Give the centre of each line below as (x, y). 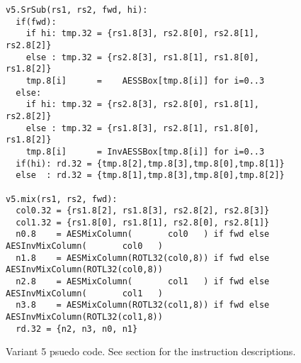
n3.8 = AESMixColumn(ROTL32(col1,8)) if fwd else (143, 305)
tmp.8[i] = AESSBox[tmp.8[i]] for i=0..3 (145, 80)
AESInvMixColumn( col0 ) (84, 246)
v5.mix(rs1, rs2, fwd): (62, 199)
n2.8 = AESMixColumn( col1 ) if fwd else (143, 282)
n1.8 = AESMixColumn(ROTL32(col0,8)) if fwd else (143, 258)
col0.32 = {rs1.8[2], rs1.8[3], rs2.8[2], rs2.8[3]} (143, 211)
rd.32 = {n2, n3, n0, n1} (77, 329)
